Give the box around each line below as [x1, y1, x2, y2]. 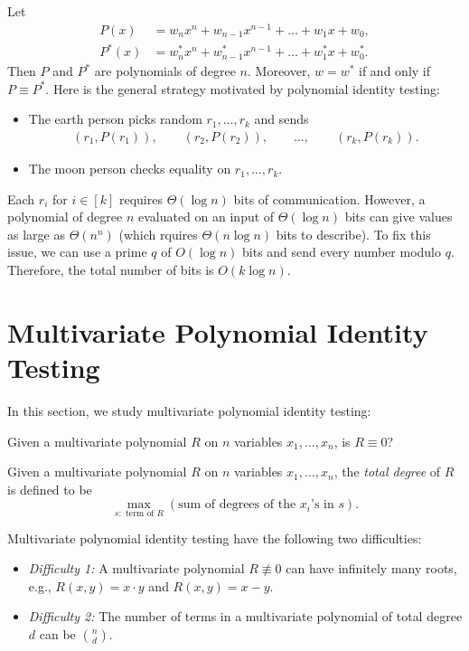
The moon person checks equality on [28, 159, 231, 178]
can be [39, 624, 76, 643]
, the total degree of [333, 462, 441, 481]
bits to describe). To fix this [276, 224, 431, 243]
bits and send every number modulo [242, 242, 441, 261]
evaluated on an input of [137, 207, 275, 226]
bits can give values [344, 207, 453, 226]
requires [118, 189, 163, 208]
